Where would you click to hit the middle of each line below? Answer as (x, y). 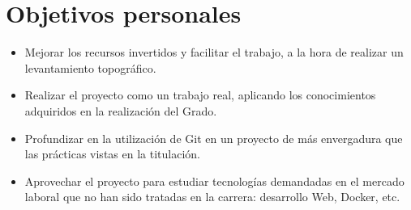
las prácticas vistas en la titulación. (112, 154)
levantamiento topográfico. (90, 67)
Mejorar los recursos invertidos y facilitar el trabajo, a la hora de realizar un (214, 52)
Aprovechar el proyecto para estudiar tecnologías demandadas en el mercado (214, 181)
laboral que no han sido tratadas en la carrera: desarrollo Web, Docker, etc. (212, 197)
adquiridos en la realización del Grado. (121, 110)
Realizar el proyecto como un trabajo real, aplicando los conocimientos (200, 95)
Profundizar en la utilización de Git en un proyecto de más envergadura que (214, 138)
